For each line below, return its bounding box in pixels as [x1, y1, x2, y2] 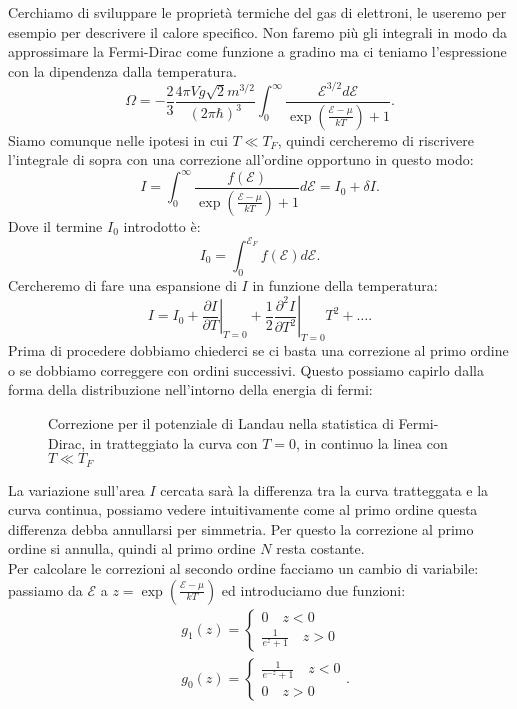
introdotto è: [123, 215, 201, 236]
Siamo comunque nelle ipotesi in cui [8, 129, 228, 150]
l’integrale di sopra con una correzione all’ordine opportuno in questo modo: [8, 149, 474, 170]
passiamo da [8, 579, 83, 600]
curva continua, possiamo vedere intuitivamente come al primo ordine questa [8, 499, 478, 520]
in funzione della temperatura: [252, 274, 438, 295]
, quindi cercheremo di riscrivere [277, 129, 474, 150]
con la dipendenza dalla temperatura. [8, 60, 237, 81]
